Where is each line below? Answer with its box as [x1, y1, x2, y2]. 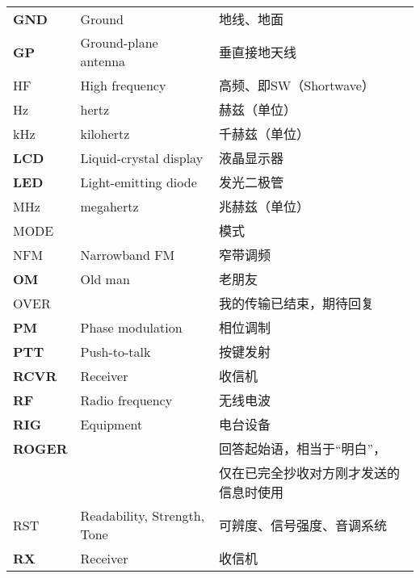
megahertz [80, 196, 139, 216]
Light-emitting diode [80, 172, 197, 191]
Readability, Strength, [80, 506, 205, 525]
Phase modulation [80, 317, 183, 337]
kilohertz [80, 124, 130, 143]
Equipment [80, 414, 143, 433]
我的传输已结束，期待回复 [218, 294, 374, 312]
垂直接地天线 [218, 43, 296, 61]
